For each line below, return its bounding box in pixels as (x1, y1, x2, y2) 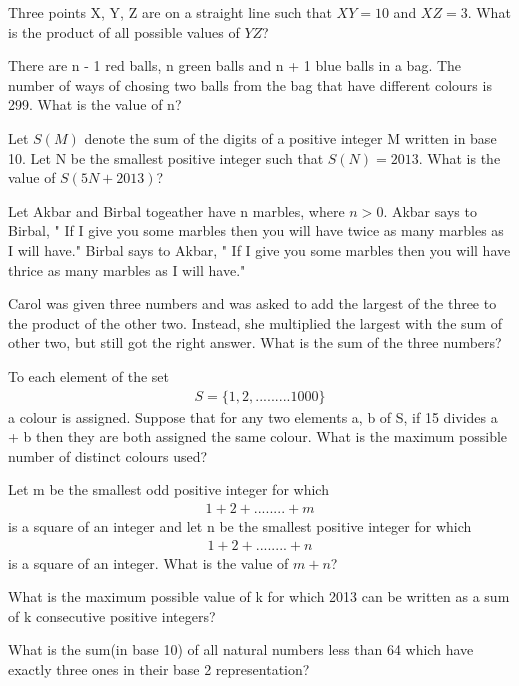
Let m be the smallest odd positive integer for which (8, 479, 329, 500)
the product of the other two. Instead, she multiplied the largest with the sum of (8, 312, 502, 333)
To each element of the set (8, 365, 170, 386)
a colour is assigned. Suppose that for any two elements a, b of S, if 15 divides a (8, 406, 498, 427)
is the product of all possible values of (8, 21, 240, 42)
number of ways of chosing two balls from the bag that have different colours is (8, 74, 492, 95)
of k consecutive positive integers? (8, 605, 216, 626)
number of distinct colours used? (8, 445, 208, 466)
